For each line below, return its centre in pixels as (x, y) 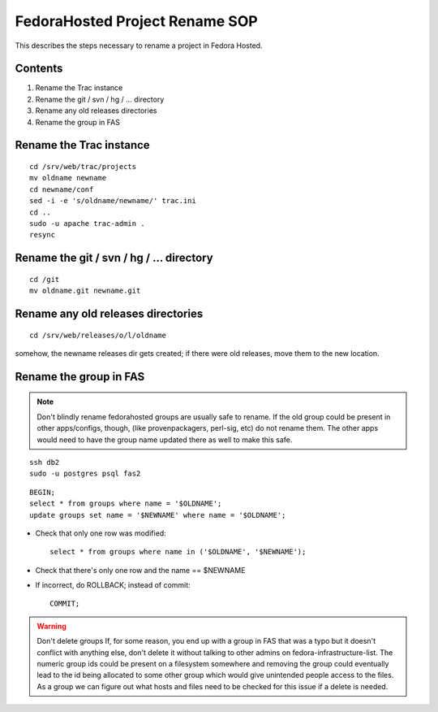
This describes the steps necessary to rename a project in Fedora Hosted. (139, 46)
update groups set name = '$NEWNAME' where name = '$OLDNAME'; (158, 515)
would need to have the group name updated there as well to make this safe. (165, 440)
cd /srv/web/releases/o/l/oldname (98, 335)
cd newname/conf (62, 189)
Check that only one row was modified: (101, 533)
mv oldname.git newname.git (85, 291)
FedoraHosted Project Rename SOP (137, 21)
